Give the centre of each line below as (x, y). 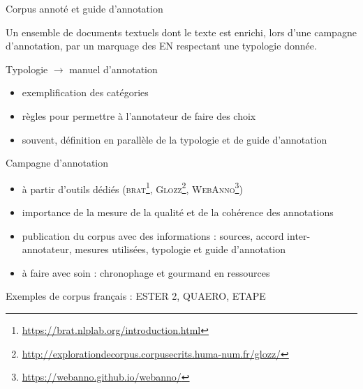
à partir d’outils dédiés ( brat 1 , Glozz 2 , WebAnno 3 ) (132, 188)
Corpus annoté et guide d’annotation (84, 8)
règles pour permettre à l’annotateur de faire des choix (139, 115)
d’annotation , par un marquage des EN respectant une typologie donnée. (161, 46)
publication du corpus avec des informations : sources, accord (153, 235)
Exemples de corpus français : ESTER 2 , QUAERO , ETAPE (136, 296)
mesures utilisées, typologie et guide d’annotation (180, 249)
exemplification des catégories (85, 92)
